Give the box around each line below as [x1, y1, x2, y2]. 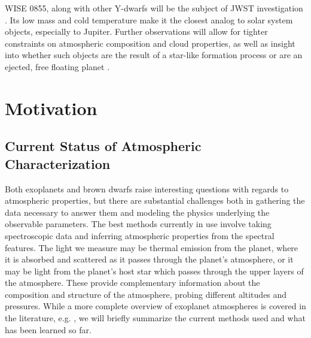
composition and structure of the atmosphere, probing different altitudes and [5, 288, 287, 300]
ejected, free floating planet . [5, 60, 110, 73]
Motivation [5, 95, 97, 120]
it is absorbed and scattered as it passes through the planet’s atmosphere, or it [5, 253, 294, 265]
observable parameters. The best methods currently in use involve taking [5, 218, 272, 230]
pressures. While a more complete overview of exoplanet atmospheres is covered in [5, 300, 306, 312]
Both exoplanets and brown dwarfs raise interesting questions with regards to [5, 182, 289, 195]
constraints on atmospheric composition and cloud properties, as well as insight [5, 37, 295, 49]
